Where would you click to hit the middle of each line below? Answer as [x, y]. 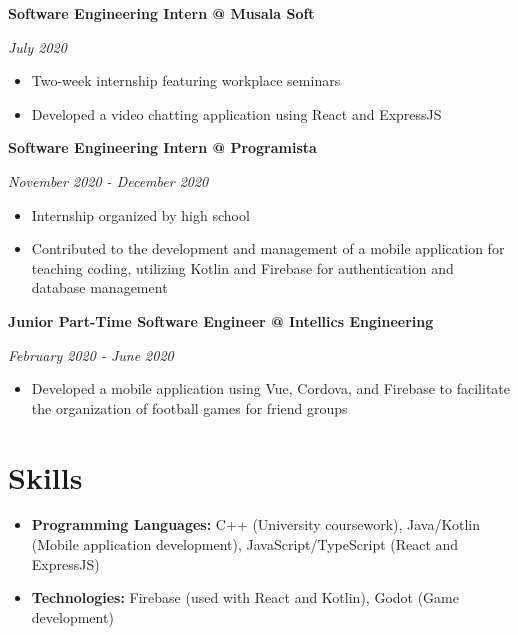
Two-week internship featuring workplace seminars [186, 80]
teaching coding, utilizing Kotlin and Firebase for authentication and [242, 267]
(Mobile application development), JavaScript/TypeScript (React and [245, 544]
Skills [45, 476]
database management [99, 287]
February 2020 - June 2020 [91, 354]
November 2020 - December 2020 [108, 180]
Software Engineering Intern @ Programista [162, 147]
